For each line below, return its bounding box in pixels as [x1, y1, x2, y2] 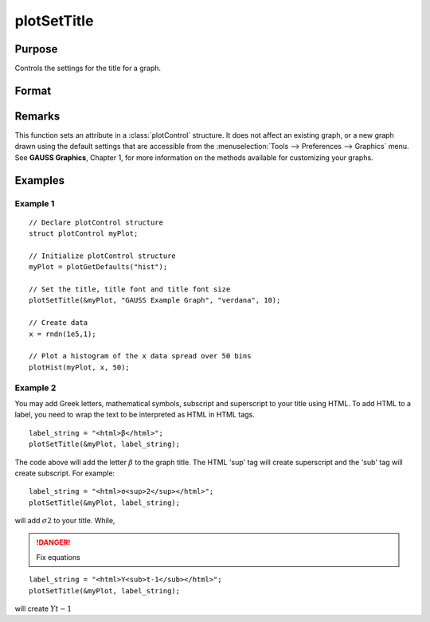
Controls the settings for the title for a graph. [14, 64, 162, 73]
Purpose [14, 42, 58, 56]
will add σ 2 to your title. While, [14, 516, 115, 526]
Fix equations [36, 552, 81, 561]
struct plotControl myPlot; [29, 229, 139, 238]
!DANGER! [36, 538, 71, 547]
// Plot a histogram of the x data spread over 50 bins [29, 351, 252, 361]
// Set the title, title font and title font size [29, 285, 231, 294]
